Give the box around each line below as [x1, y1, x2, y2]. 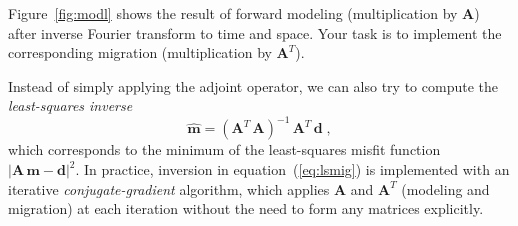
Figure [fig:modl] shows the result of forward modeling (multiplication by [8, 3, 458, 23]
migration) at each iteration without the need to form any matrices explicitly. [8, 198, 484, 219]
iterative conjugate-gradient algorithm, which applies [8, 178, 330, 199]
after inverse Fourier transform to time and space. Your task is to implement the [8, 22, 502, 43]
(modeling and [401, 178, 490, 199]
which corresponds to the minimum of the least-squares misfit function [8, 139, 441, 160]
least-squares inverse [8, 95, 133, 116]
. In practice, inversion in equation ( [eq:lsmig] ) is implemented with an [75, 159, 510, 180]
